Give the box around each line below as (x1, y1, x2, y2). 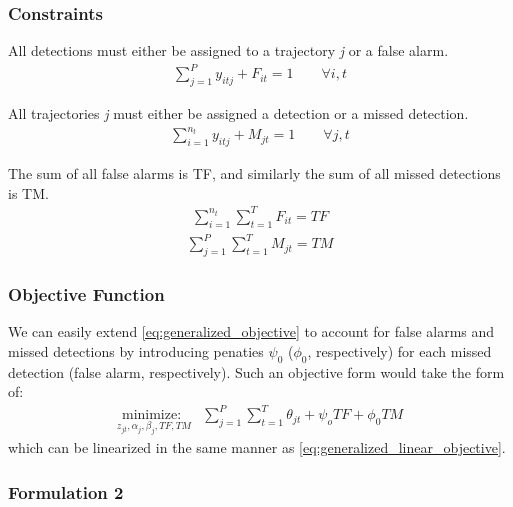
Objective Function (8, 281, 165, 306)
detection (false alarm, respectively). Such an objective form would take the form (8, 361, 505, 382)
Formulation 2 (8, 479, 124, 504)
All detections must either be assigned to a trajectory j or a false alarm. (8, 40, 449, 61)
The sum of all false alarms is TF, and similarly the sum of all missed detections (8, 163, 501, 184)
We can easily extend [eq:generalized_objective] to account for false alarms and (8, 321, 495, 342)
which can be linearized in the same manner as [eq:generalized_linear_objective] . (8, 437, 506, 458)
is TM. (8, 182, 49, 203)
